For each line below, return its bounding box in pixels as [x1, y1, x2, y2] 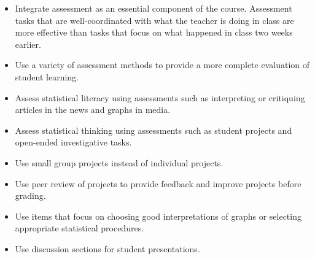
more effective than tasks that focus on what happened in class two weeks [15, 26, 293, 39]
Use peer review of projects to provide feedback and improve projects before [15, 177, 301, 190]
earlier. [15, 37, 41, 50]
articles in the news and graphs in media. [15, 103, 171, 116]
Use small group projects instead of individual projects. [15, 156, 224, 169]
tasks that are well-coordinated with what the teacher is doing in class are [15, 14, 294, 26]
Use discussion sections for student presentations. [15, 242, 200, 255]
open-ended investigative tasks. [15, 136, 132, 149]
